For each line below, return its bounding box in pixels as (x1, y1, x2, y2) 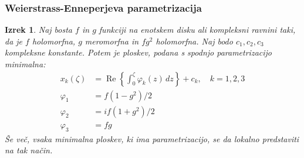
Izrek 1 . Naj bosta (5, 23, 73, 36)
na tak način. (5, 144, 53, 156)
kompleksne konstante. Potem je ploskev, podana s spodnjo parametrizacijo (5, 46, 272, 59)
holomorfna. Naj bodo (156, 35, 233, 47)
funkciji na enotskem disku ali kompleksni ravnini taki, (99, 23, 296, 36)
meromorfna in (85, 35, 139, 47)
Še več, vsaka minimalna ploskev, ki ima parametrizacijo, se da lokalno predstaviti (5, 132, 299, 145)
